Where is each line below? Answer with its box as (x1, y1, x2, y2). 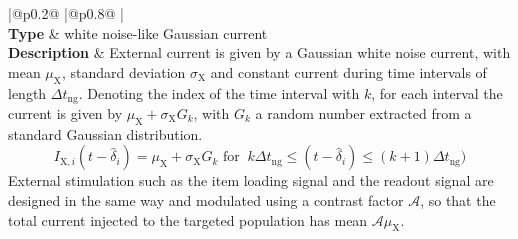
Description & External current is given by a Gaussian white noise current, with (8, 42, 511, 63)
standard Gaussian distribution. (8, 123, 203, 144)
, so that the (420, 190, 496, 211)
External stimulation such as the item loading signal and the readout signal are (8, 170, 494, 191)
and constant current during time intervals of (210, 61, 487, 82)
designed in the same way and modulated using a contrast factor (8, 190, 404, 211)
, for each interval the (371, 82, 503, 103)
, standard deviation (61, 61, 186, 82)
